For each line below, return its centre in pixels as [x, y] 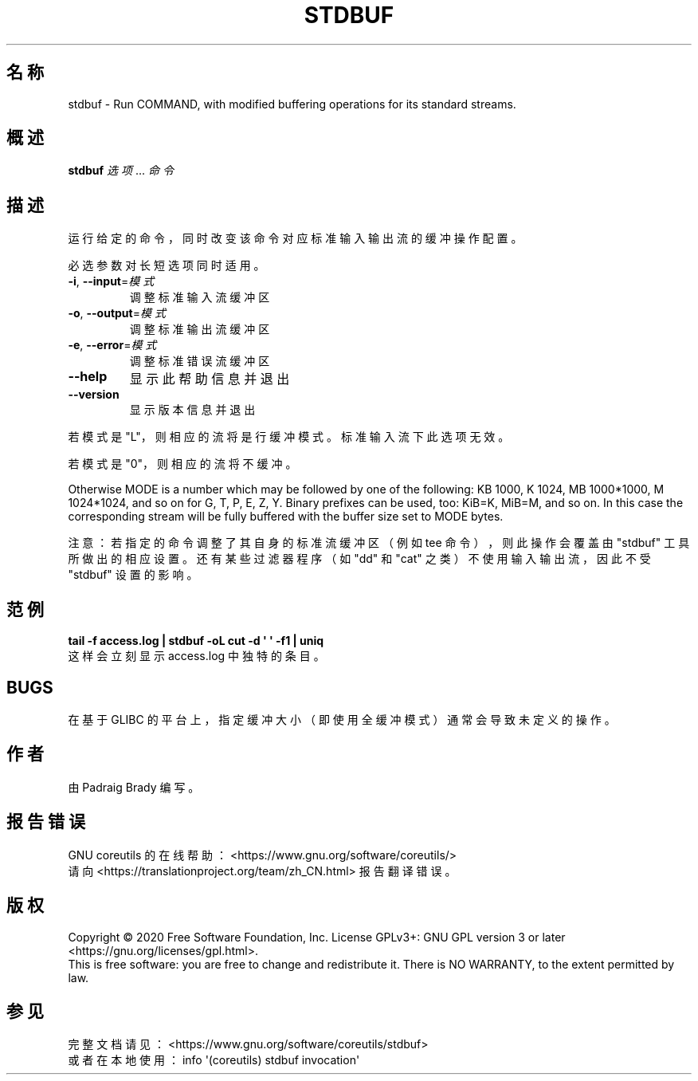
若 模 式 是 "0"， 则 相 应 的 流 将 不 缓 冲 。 [182, 464]
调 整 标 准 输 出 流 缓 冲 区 [200, 329]
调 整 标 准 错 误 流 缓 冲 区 [200, 361]
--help [88, 377]
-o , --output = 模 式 [117, 313]
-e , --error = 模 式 [112, 345]
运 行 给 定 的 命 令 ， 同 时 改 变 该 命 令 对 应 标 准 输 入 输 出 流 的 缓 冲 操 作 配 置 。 [295, 238]
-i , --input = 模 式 [111, 281]
